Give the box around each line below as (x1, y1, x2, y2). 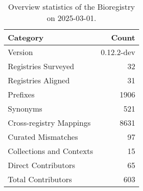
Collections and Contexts (8, 145, 93, 156)
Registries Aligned (8, 75, 70, 86)
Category (8, 32, 44, 43)
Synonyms (8, 103, 42, 114)
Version (8, 46, 33, 57)
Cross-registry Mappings (8, 117, 91, 128)
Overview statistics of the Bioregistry (8, 1, 135, 12)
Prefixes (8, 89, 35, 100)
